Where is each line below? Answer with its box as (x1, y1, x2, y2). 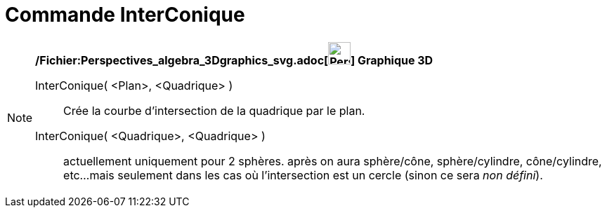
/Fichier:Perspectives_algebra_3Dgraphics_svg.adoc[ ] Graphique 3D (35, 53, 433, 67)
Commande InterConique (5, 3, 245, 27)
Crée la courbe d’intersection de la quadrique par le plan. (63, 103, 365, 118)
